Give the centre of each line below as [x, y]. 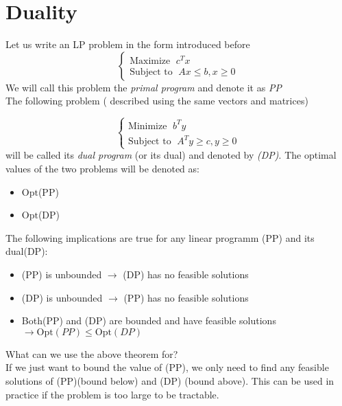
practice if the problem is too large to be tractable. [112, 394]
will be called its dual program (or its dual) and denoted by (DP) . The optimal [171, 155]
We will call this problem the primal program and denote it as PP [144, 87]
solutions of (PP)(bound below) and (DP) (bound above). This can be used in [170, 381]
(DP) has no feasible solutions [186, 274]
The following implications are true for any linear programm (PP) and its [160, 237]
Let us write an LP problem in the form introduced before [128, 44]
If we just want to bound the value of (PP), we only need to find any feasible [167, 367]
